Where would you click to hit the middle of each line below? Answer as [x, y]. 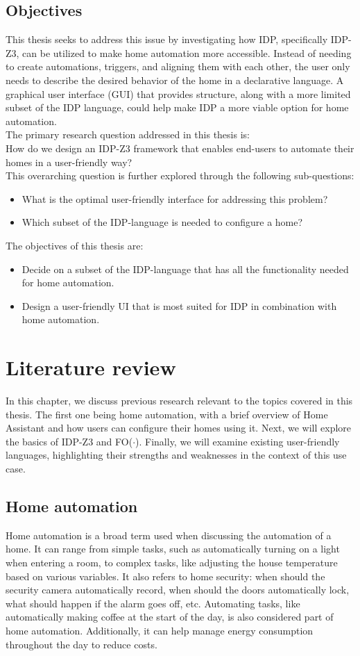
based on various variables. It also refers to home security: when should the [165, 576]
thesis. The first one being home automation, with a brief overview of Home [167, 414]
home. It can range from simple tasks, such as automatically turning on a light [173, 549]
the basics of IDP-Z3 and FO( [69, 441]
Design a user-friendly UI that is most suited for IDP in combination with [179, 305]
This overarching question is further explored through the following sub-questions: [180, 175]
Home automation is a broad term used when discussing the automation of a [169, 535]
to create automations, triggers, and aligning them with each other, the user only [178, 66]
